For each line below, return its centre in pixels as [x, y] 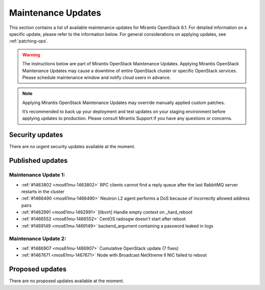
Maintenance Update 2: [38, 238]
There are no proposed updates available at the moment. [66, 281]
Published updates [39, 161]
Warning [31, 54]
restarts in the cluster [43, 191]
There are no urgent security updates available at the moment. [72, 147]
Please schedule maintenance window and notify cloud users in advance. [97, 77]
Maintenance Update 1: [37, 175]
